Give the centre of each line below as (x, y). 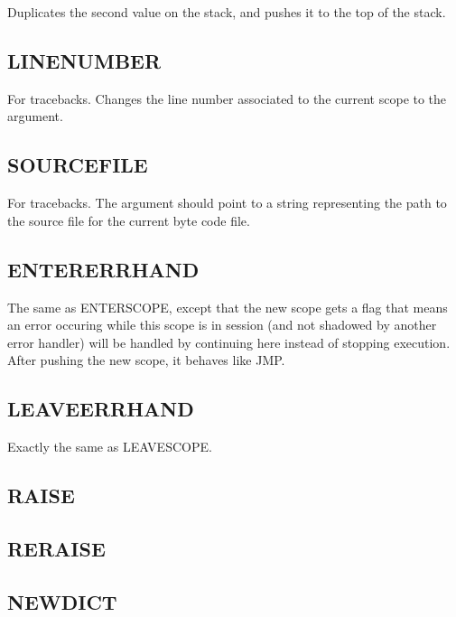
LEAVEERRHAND (101, 409)
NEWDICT (62, 601)
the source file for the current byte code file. (129, 220)
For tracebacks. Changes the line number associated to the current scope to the (227, 98)
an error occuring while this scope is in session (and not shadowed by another (222, 325)
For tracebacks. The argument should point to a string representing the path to (227, 203)
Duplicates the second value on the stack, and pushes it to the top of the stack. (227, 12)
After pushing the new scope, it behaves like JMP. (146, 360)
